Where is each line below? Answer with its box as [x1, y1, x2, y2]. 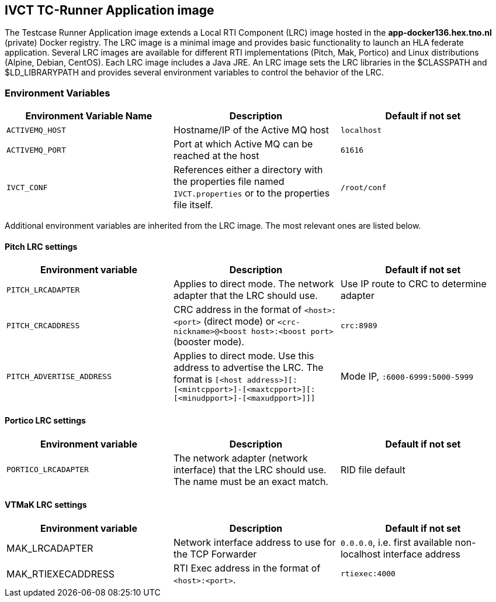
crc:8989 [340, 321, 377, 331]
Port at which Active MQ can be [173, 138, 313, 150]
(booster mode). [173, 336, 245, 348]
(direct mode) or [203, 315, 275, 328]
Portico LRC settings [5, 415, 86, 425]
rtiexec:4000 [340, 569, 396, 579]
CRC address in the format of [173, 304, 302, 316]
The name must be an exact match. [173, 475, 328, 487]
